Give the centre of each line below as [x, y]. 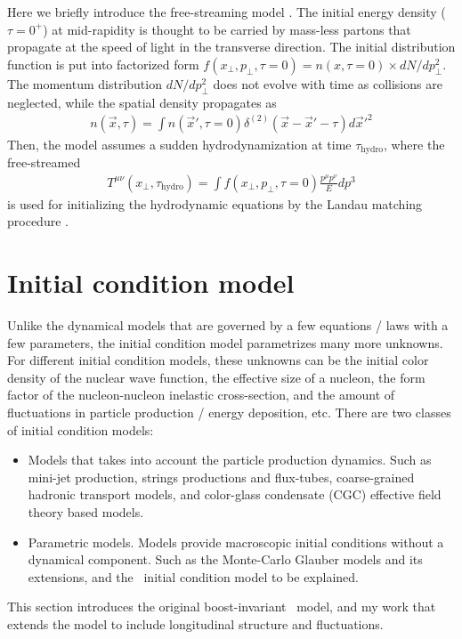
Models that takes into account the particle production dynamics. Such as [230, 460]
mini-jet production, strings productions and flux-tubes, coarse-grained [221, 477]
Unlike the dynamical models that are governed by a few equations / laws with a [228, 325]
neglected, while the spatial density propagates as [142, 102]
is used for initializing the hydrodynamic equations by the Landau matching [215, 203]
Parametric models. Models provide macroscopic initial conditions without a [236, 542]
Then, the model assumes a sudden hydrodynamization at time [179, 144]
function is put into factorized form [103, 64]
